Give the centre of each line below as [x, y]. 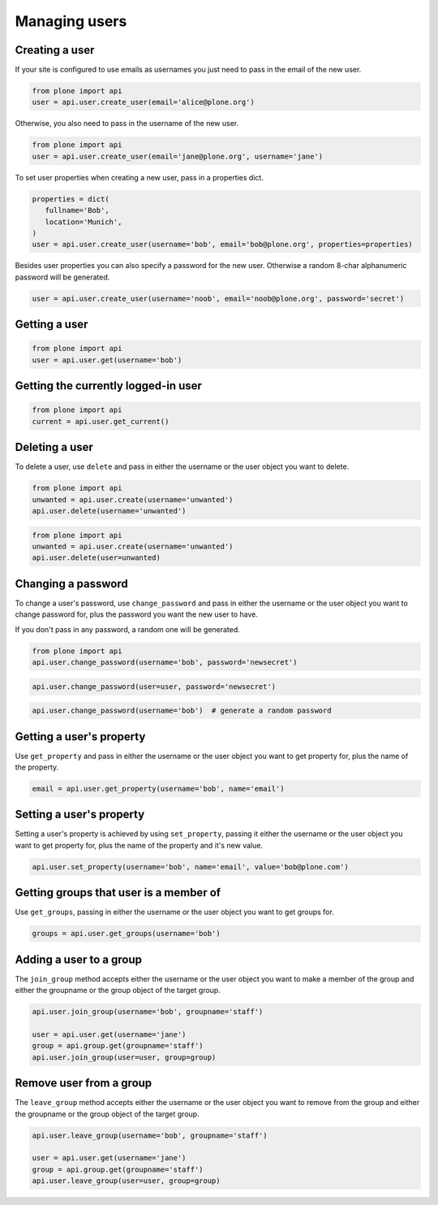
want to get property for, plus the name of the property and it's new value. [139, 845]
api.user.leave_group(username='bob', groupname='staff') [150, 1135]
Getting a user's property [80, 737]
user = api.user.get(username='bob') [107, 360]
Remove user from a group [84, 1084]
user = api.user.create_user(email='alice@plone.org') [143, 102]
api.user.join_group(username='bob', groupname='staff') [148, 1012]
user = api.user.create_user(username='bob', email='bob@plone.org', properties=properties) [222, 245]
